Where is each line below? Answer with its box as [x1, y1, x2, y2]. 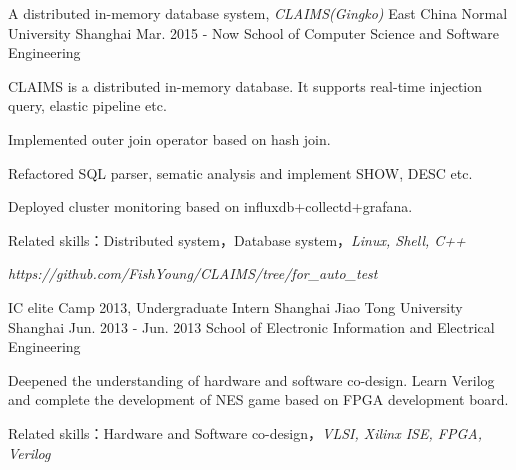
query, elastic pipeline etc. [8, 95, 167, 116]
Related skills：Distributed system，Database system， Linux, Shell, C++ [8, 229, 466, 250]
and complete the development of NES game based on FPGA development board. [8, 389, 509, 410]
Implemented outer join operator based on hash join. [8, 128, 331, 149]
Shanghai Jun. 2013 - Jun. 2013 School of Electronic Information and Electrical [8, 316, 495, 337]
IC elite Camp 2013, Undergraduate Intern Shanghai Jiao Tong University [8, 296, 463, 317]
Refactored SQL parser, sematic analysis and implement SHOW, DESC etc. [8, 162, 473, 183]
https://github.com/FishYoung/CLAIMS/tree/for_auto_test [8, 263, 378, 284]
